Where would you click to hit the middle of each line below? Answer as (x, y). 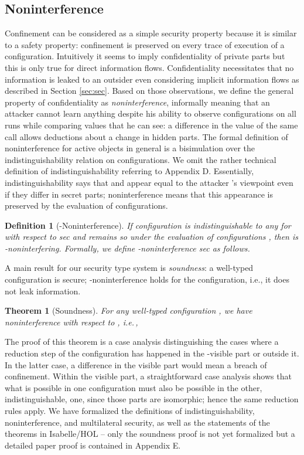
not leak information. (43, 291)
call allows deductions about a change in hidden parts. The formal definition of (146, 136)
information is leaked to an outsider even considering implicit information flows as (152, 79)
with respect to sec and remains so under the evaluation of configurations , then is (151, 237)
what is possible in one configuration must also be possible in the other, (134, 387)
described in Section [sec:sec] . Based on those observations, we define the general (149, 91)
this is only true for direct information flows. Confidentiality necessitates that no (149, 67)
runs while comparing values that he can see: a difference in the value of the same (151, 125)
